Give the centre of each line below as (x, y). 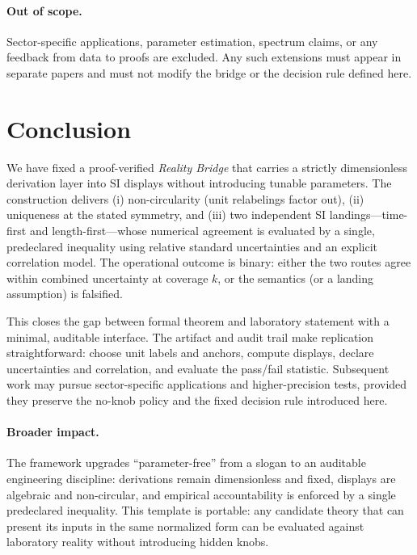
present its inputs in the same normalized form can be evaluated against (185, 526)
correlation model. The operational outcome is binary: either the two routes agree (209, 262)
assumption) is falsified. (65, 294)
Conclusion (69, 128)
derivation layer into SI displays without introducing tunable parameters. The (199, 183)
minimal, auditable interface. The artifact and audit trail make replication (190, 336)
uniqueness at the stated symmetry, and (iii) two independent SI (166, 214)
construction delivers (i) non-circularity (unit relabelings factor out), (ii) (185, 198)
